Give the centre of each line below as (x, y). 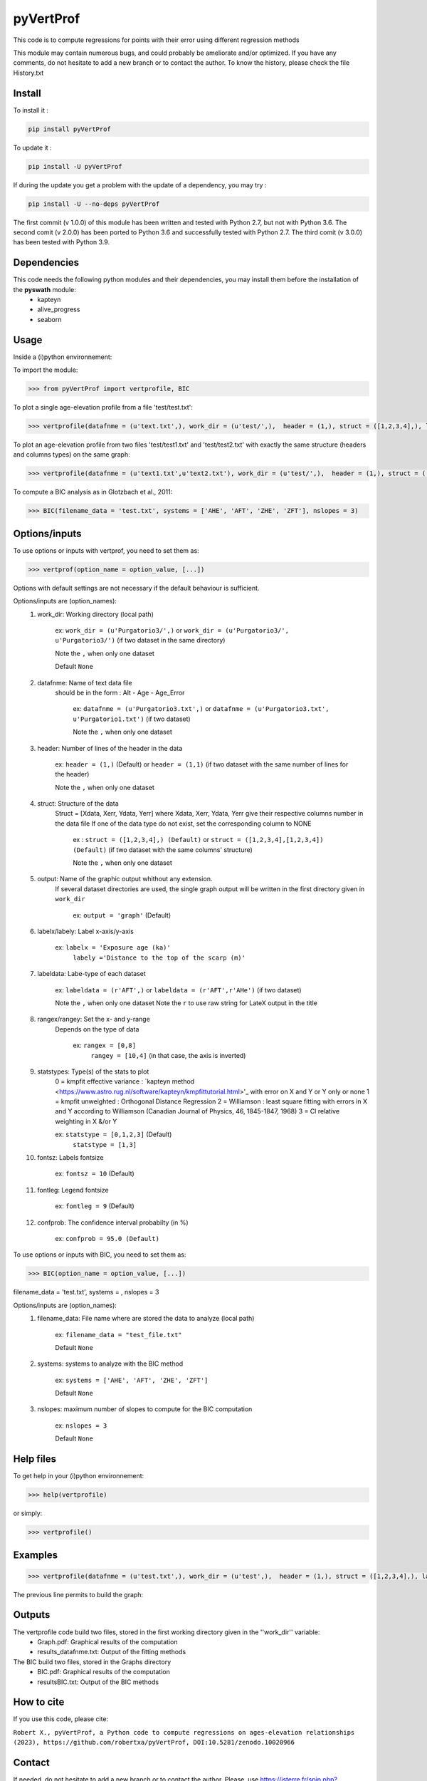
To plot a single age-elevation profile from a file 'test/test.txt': (103, 407)
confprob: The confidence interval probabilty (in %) (113, 1222)
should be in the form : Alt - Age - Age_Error (120, 692)
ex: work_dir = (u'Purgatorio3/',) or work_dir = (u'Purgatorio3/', (172, 630)
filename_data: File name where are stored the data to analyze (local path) (146, 1319)
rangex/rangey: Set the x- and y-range (94, 1019)
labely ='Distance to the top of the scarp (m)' (159, 957)
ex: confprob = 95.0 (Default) (107, 1238)
